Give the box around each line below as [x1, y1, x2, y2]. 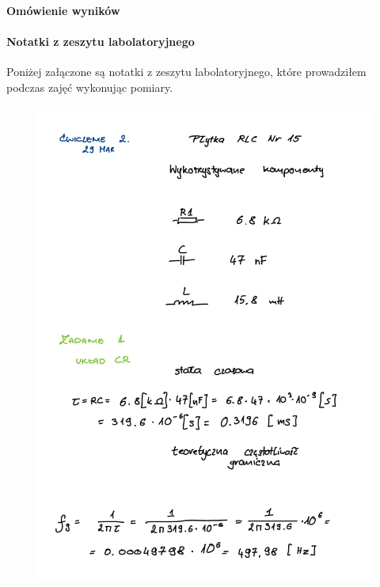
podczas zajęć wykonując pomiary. [6, 78, 173, 95]
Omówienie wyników [6, 2, 120, 18]
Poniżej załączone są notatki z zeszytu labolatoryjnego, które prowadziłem [6, 62, 367, 79]
